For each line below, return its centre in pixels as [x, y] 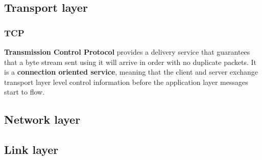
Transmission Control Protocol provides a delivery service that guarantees [127, 52]
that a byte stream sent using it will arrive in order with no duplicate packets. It [130, 62]
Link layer [31, 150]
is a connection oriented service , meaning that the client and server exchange [131, 72]
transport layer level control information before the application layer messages [126, 82]
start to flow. [25, 92]
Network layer [42, 119]
